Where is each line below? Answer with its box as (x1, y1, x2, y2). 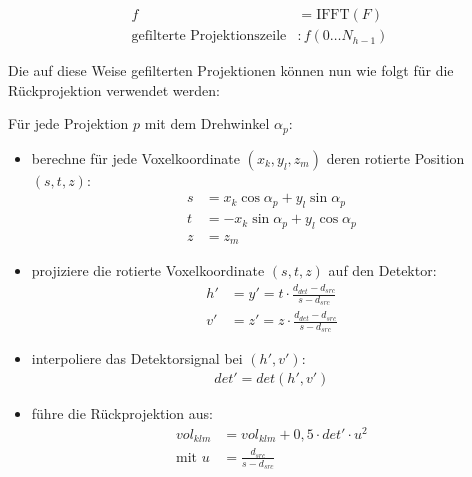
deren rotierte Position (326, 147, 465, 168)
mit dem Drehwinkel (144, 113, 270, 134)
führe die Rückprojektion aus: (31, 403, 214, 424)
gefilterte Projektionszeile (131, 29, 287, 44)
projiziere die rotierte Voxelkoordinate (31, 260, 265, 281)
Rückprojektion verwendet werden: (8, 79, 220, 100)
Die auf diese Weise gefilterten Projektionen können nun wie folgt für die (8, 60, 454, 81)
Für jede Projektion (8, 113, 129, 134)
